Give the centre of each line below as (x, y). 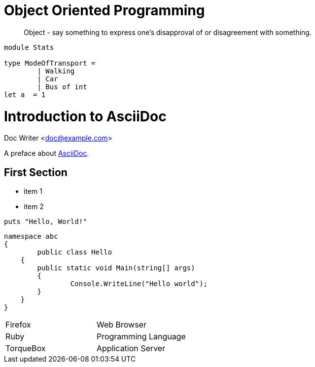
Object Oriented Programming (105, 10)
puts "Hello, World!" (46, 222)
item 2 (34, 207)
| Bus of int (62, 87)
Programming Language (141, 337)
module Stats (29, 47)
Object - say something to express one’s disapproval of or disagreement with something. (168, 32)
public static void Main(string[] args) (116, 268)
